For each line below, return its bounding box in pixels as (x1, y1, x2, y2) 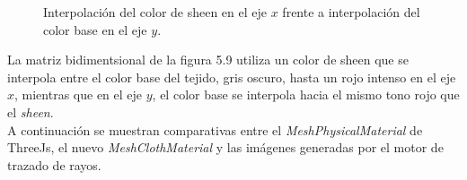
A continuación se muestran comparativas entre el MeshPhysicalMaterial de (7, 120, 423, 139)
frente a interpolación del (282, 3, 420, 21)
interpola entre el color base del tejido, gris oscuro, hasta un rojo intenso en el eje (7, 67, 456, 86)
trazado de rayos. (7, 155, 101, 174)
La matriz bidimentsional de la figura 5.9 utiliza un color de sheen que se (7, 50, 409, 69)
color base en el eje (43, 20, 147, 39)
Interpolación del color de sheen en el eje (43, 3, 268, 21)
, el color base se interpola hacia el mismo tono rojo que (152, 85, 460, 104)
